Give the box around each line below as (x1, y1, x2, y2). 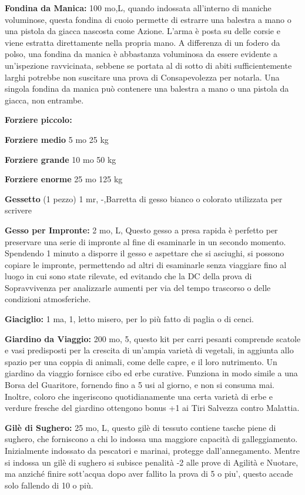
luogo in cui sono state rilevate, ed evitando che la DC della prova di (5, 270, 252, 282)
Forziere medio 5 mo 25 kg (5, 133, 109, 145)
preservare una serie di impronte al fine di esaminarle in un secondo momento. (5, 235, 286, 247)
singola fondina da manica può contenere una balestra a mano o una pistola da (5, 82, 289, 95)
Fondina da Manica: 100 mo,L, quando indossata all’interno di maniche (5, 2, 272, 14)
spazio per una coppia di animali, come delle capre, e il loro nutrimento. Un (5, 355, 277, 367)
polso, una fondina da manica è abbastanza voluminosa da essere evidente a (5, 48, 277, 60)
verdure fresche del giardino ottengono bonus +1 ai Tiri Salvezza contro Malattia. (5, 402, 300, 414)
